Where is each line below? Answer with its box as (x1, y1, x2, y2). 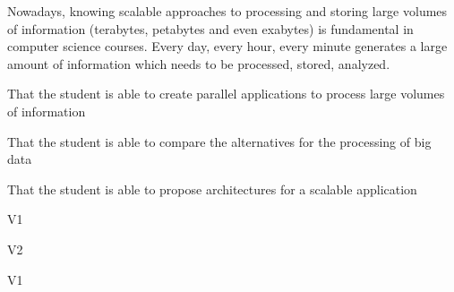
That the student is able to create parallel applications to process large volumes (7, 84, 445, 103)
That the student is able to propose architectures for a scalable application (7, 179, 417, 198)
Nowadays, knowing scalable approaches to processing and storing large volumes (7, 2, 448, 20)
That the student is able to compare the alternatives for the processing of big (7, 132, 432, 150)
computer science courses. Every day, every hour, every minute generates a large (7, 37, 448, 56)
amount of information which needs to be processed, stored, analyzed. (7, 54, 390, 73)
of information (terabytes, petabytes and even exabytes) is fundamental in (7, 19, 414, 38)
